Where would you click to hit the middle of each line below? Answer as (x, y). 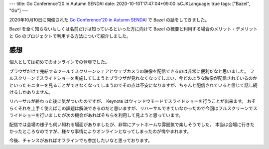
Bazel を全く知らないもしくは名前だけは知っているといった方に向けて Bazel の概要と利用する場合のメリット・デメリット (134, 29)
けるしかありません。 (31, 92)
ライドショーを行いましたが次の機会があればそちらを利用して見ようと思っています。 (96, 115)
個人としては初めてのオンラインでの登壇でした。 (59, 62)
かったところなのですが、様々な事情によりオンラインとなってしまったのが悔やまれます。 (100, 131)
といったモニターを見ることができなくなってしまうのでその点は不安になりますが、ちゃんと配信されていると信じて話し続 (133, 85)
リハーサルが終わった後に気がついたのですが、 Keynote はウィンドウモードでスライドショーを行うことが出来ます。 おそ (133, 101)
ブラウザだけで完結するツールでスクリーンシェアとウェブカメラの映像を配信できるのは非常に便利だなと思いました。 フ (132, 71)
